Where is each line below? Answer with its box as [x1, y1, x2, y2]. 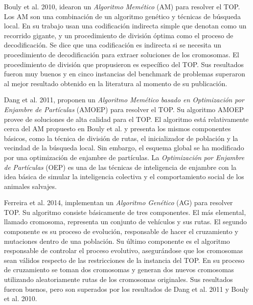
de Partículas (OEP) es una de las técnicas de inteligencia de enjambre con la [4, 162, 237, 172]
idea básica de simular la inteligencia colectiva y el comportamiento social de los [4, 171, 244, 182]
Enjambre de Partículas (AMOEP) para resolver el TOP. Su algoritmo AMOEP [4, 104, 244, 114]
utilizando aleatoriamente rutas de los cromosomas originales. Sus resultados [4, 274, 233, 284]
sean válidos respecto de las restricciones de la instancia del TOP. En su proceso [4, 255, 245, 265]
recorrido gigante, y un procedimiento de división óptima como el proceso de [4, 30, 233, 40]
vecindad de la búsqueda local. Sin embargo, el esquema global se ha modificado [4, 142, 244, 153]
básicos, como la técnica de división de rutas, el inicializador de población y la [4, 133, 238, 143]
